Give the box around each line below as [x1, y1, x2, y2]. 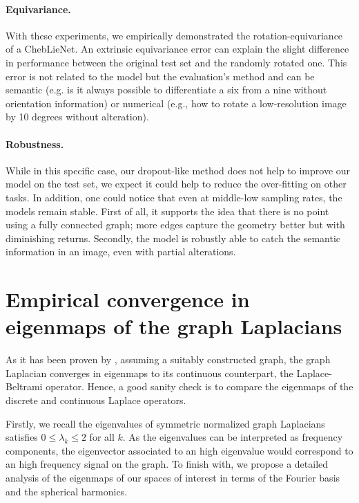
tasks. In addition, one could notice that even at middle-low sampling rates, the [6, 190, 342, 204]
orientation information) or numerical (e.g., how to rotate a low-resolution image [6, 95, 347, 110]
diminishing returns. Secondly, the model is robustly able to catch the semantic [6, 230, 341, 245]
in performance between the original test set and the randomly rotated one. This [6, 55, 347, 69]
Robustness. [6, 136, 64, 151]
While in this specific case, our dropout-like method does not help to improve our [6, 163, 351, 177]
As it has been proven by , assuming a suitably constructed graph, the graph [6, 352, 331, 367]
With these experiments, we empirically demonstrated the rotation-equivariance [6, 28, 343, 42]
